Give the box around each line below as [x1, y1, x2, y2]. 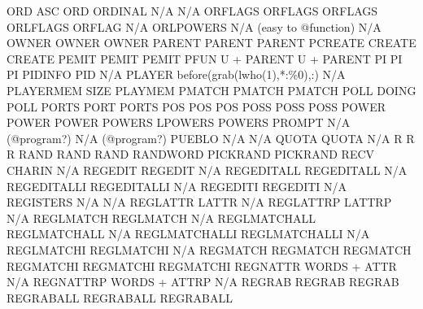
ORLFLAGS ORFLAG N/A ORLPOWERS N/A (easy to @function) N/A [7, 18, 382, 35]
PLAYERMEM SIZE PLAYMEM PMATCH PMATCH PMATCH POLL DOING [7, 81, 416, 98]
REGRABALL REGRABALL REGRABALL [7, 289, 233, 306]
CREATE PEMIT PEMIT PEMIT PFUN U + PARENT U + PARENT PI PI [7, 50, 403, 67]
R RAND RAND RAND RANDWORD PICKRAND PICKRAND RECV [7, 146, 375, 163]
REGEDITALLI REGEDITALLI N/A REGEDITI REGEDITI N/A [7, 177, 347, 194]
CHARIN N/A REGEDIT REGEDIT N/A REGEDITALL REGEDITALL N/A [7, 161, 408, 178]
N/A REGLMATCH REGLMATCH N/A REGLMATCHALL [7, 209, 316, 226]
